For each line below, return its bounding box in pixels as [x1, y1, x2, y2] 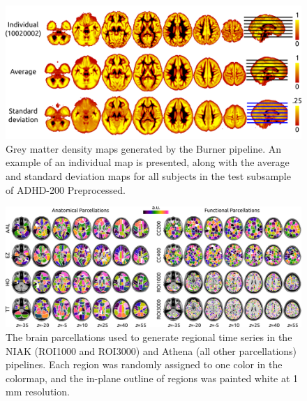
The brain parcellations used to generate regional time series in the [6, 329, 292, 344]
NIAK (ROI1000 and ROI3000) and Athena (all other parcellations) [6, 343, 297, 358]
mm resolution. [6, 384, 70, 399]
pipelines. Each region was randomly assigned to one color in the [6, 357, 283, 372]
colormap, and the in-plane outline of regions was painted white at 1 [6, 370, 299, 385]
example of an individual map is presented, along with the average [6, 155, 290, 169]
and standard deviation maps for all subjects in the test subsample [6, 169, 291, 183]
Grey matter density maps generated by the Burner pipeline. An [6, 141, 281, 156]
